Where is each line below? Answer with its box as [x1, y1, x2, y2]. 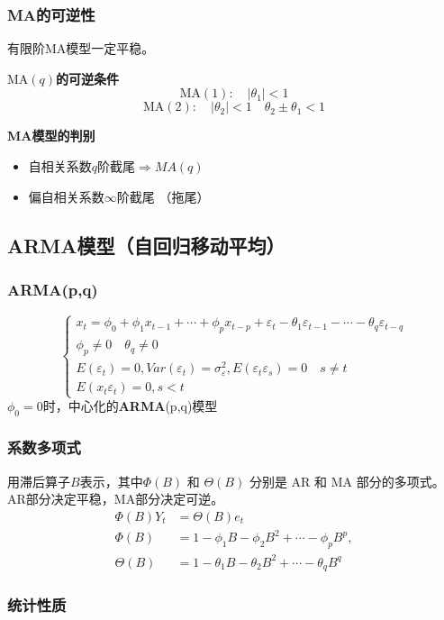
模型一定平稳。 [66, 39, 155, 58]
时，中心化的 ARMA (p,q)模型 [42, 397, 218, 415]
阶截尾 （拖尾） [116, 187, 210, 205]
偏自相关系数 [28, 187, 104, 205]
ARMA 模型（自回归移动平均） [7, 231, 285, 259]
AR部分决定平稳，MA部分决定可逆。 [7, 489, 224, 508]
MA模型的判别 [7, 126, 95, 145]
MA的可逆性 [7, 3, 95, 25]
